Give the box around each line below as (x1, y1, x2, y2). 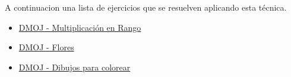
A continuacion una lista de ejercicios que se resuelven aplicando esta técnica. (5, 1, 287, 13)
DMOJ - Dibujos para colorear (18, 60, 131, 73)
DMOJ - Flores (18, 41, 74, 53)
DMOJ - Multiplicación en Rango (18, 21, 141, 33)
